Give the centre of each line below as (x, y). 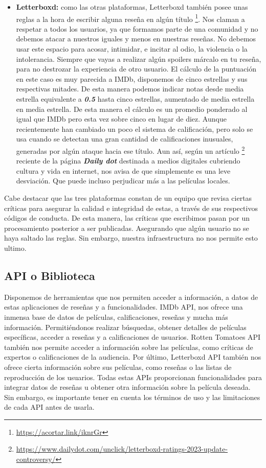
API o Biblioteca (50, 275)
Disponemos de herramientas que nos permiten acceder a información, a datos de (131, 297)
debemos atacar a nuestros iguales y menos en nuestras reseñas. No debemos (136, 39)
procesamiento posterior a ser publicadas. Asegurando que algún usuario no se (127, 228)
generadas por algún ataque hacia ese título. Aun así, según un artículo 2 (130, 150)
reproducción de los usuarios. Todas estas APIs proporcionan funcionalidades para (133, 377)
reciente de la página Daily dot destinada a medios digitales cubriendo (128, 161)
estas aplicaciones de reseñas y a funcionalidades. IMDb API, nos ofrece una (124, 307)
